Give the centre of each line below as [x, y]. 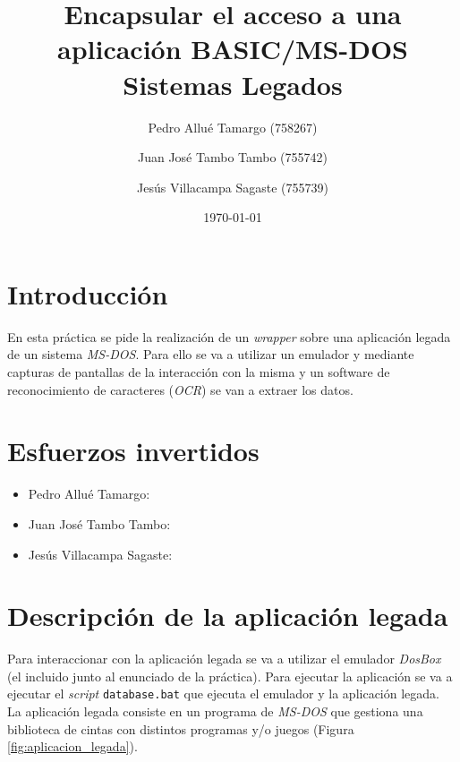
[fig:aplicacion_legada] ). [72, 746]
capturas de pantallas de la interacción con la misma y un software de [199, 372]
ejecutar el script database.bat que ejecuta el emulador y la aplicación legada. [223, 694]
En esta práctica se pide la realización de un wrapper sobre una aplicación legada [229, 336]
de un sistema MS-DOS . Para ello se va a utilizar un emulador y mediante [211, 354]
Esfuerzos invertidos [133, 451]
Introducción [88, 293]
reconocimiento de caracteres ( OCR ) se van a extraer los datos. [180, 389]
